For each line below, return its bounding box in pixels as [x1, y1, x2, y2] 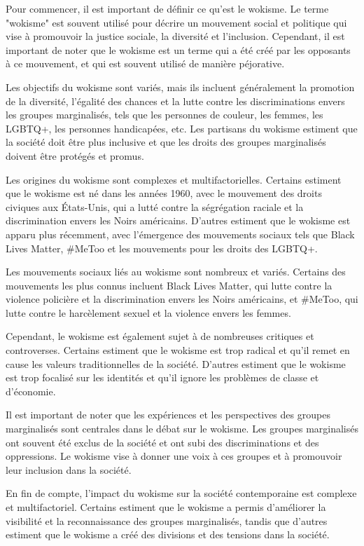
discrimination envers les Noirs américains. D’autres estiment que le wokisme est [6, 213, 351, 228]
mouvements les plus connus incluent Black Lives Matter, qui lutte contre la [6, 278, 332, 292]
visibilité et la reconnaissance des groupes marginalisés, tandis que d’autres [6, 513, 328, 528]
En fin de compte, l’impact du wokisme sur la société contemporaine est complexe [6, 486, 357, 500]
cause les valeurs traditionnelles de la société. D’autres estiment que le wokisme [6, 356, 346, 371]
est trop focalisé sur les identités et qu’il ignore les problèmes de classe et [6, 370, 319, 385]
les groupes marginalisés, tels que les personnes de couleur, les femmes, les [6, 107, 323, 122]
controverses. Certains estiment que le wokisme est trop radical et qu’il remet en [6, 343, 350, 357]
